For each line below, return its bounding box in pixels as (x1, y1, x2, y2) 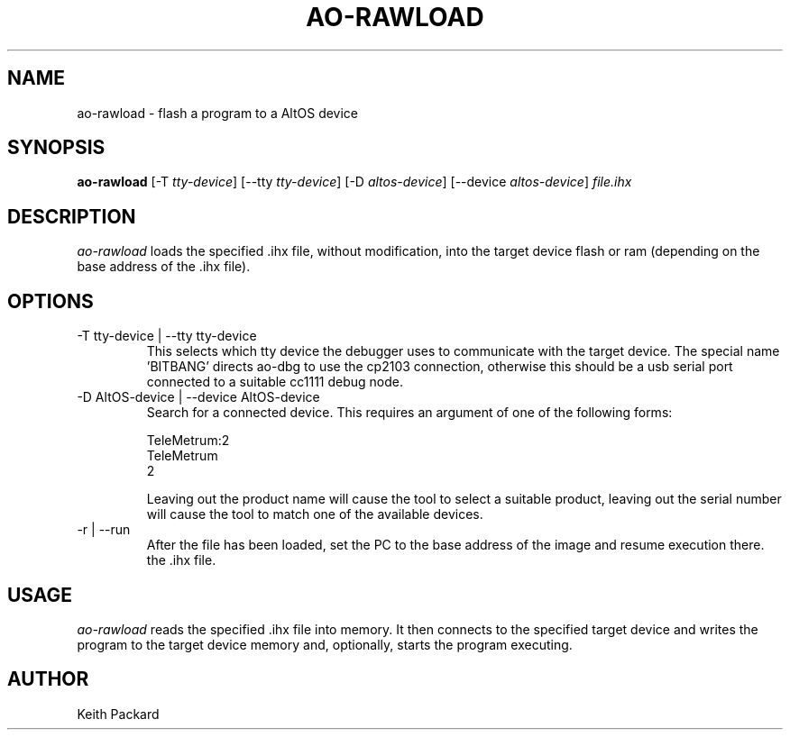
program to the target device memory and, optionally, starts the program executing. (77, 636, 573, 652)
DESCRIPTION (7, 205, 136, 228)
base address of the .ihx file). (77, 259, 251, 275)
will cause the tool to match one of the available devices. (146, 506, 483, 523)
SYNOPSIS (7, 136, 106, 159)
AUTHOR (7, 668, 89, 691)
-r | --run (77, 522, 131, 538)
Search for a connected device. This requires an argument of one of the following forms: (146, 405, 673, 421)
